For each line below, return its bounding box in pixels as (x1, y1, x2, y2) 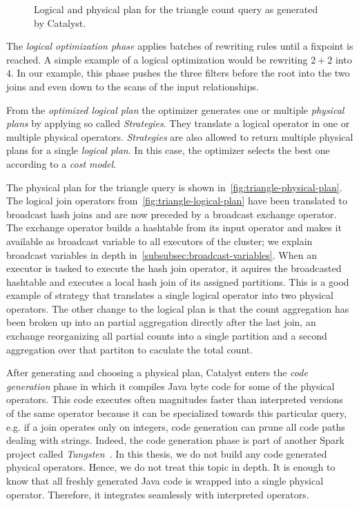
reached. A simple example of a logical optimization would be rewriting (6, 52, 308, 66)
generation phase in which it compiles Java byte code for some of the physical (6, 378, 335, 393)
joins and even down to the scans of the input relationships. (6, 79, 259, 93)
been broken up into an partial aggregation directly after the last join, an (6, 315, 316, 329)
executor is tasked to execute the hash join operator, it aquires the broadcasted (6, 261, 342, 275)
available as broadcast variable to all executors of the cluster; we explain (6, 233, 313, 248)
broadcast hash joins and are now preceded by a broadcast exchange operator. (6, 206, 337, 221)
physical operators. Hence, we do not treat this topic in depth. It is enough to (6, 460, 336, 474)
